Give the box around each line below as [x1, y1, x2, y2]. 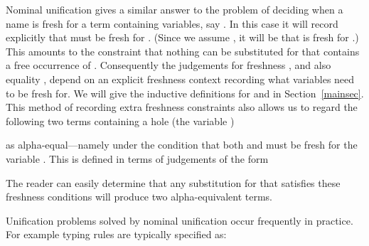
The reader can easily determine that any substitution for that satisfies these [6, 175, 341, 190]
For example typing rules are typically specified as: [6, 227, 227, 242]
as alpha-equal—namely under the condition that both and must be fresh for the [6, 137, 358, 152]
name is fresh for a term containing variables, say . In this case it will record [6, 16, 338, 31]
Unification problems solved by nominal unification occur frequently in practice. [6, 213, 353, 228]
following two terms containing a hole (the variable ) [6, 113, 235, 128]
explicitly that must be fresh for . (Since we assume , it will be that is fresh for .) [6, 30, 359, 45]
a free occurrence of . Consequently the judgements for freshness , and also [6, 58, 331, 73]
